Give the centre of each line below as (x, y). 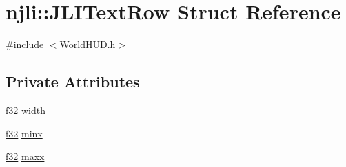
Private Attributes (73, 81)
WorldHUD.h (88, 44)
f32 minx (24, 133)
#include (25, 44)
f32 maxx (25, 156)
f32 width (26, 110)
